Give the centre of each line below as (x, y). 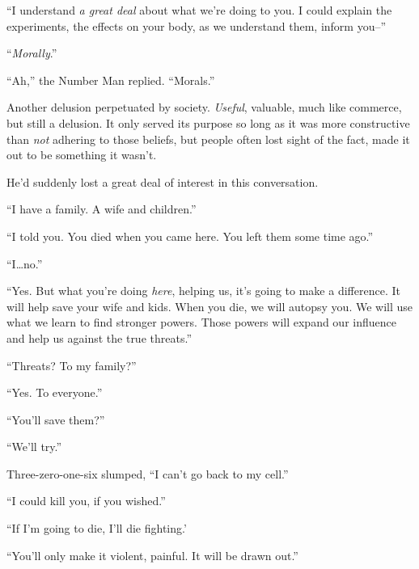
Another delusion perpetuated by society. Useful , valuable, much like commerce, (204, 107)
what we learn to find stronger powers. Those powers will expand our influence (201, 322)
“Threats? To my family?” (72, 365)
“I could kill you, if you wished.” (86, 501)
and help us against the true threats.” (99, 337)
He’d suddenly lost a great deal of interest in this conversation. (163, 181)
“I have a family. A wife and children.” (102, 209)
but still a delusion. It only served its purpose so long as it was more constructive (208, 122)
